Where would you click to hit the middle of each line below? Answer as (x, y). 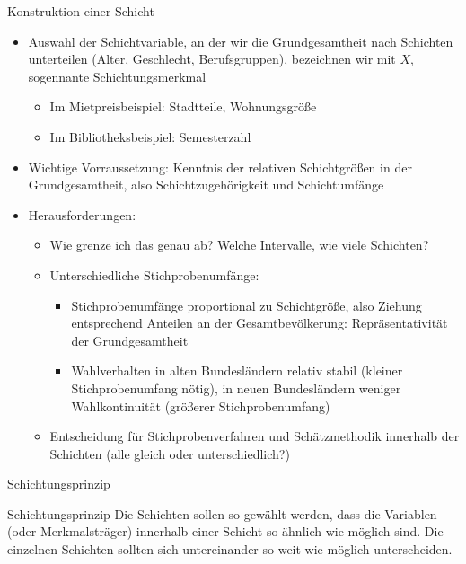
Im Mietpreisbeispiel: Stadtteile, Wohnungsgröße (183, 106)
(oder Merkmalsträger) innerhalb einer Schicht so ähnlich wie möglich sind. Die (225, 531)
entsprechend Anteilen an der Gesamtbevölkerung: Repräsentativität (259, 323)
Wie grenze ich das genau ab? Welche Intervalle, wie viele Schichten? (239, 245)
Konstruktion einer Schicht (81, 11)
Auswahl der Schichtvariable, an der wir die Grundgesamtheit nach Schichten (241, 41)
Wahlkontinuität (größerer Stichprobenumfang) (201, 405)
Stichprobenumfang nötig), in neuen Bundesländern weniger (236, 388)
